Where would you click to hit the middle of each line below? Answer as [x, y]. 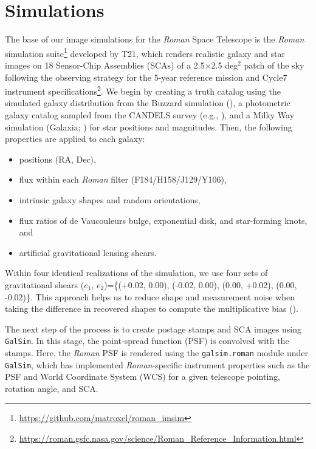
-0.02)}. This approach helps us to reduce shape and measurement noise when [150, 296]
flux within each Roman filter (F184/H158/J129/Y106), [123, 179]
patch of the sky [274, 65]
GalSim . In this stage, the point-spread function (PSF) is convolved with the [147, 341]
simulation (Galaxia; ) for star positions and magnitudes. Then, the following [149, 127]
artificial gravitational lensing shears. [88, 252]
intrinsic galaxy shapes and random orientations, [110, 199]
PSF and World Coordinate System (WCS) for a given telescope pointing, [143, 376]
